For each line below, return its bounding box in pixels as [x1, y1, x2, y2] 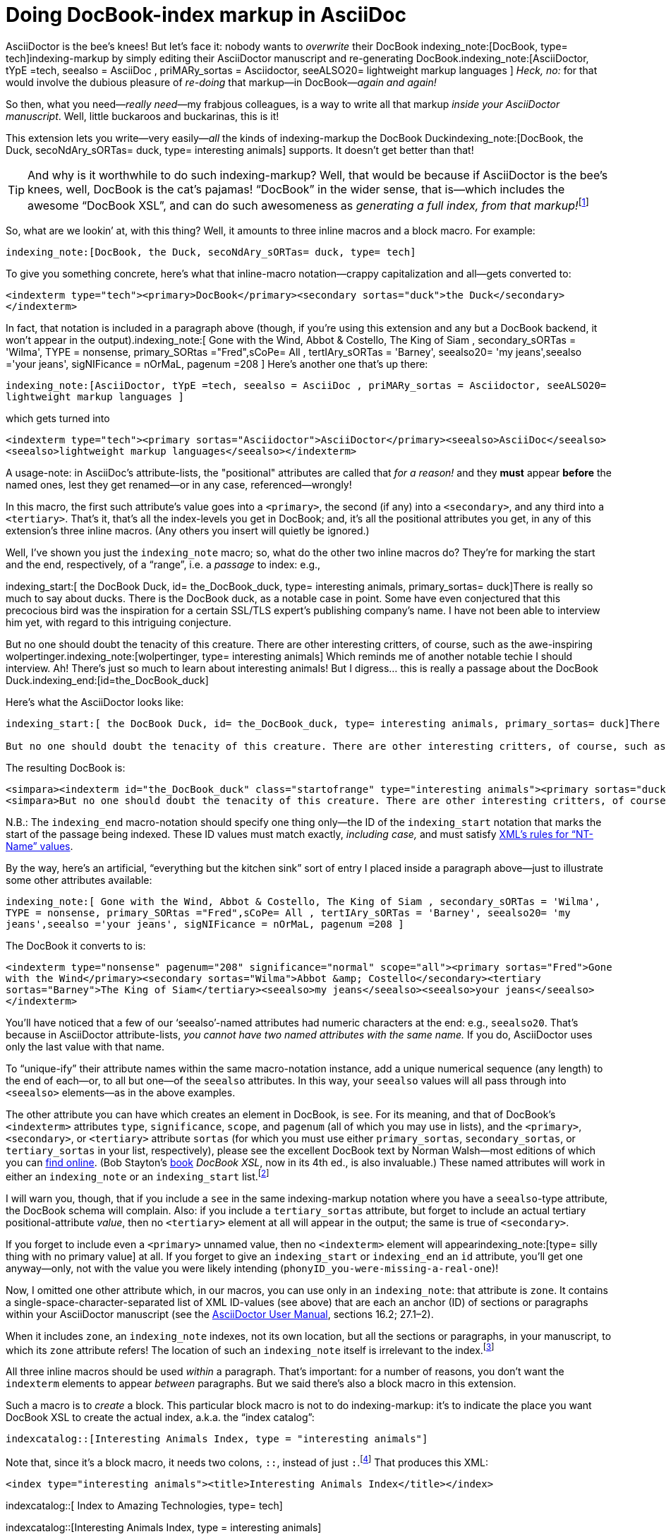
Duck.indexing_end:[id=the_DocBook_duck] [6, 674, 209, 687]
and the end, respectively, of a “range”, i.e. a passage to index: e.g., [6, 558, 321, 571]
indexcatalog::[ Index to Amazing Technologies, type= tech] [6, 1499, 283, 1512]
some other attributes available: [6, 874, 152, 887]
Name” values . [6, 840, 73, 853]
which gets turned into [6, 412, 110, 425]
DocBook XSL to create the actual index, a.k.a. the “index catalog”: [6, 1411, 315, 1424]
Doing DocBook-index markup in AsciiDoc [6, 3, 406, 27]
